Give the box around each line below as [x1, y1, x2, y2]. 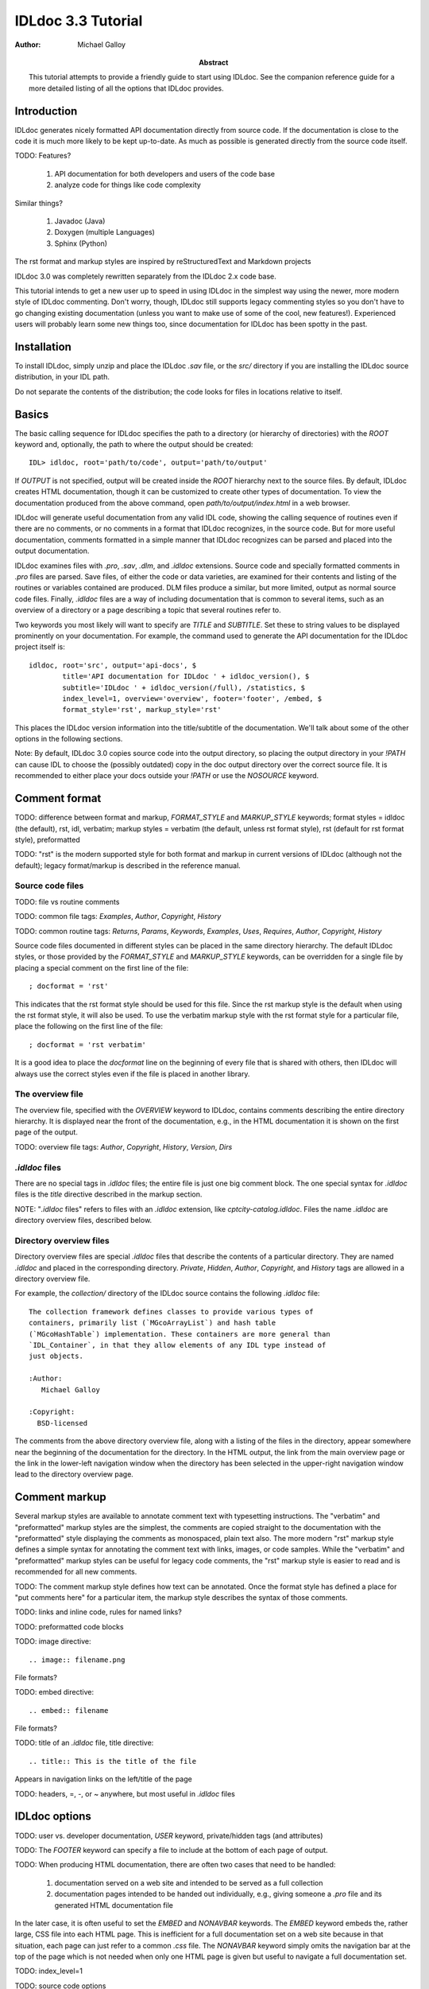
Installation [14, 340, 71, 353]
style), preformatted [14, 835, 80, 844]
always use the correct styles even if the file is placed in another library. [14, 1068, 250, 1078]
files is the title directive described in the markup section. [14, 1189, 203, 1199]
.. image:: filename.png [29, 1655, 126, 1664]
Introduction [14, 104, 78, 118]
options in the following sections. [14, 734, 123, 744]
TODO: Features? [14, 151, 71, 161]
